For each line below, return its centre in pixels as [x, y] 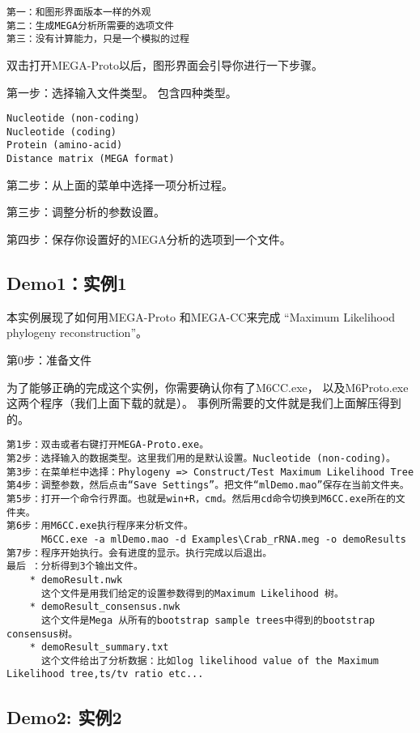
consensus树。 [42, 634]
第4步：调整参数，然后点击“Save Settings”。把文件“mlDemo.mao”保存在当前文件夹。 [208, 486]
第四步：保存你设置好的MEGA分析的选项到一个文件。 [149, 239]
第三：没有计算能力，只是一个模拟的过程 [98, 39]
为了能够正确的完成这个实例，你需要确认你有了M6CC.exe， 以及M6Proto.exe [208, 387]
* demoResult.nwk [76, 580]
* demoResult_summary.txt [99, 648]
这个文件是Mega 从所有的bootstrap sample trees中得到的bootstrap [208, 620]
